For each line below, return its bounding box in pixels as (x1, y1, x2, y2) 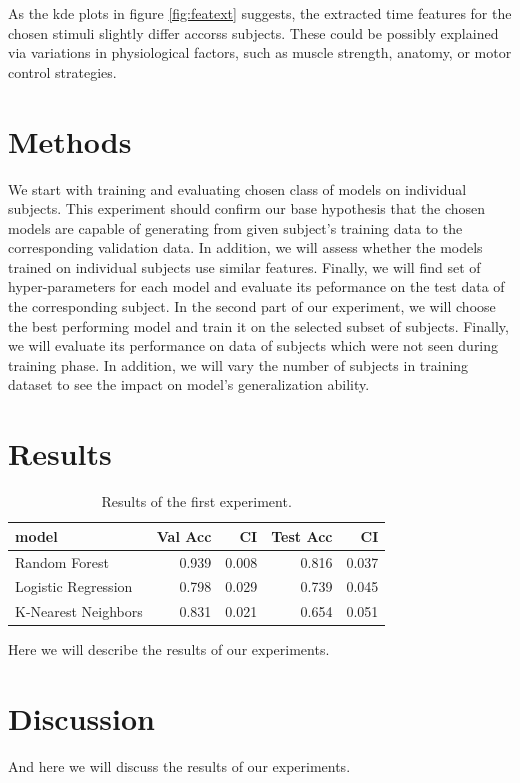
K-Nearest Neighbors (15, 601, 143, 622)
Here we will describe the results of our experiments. (8, 639, 330, 660)
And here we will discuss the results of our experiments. (8, 756, 351, 777)
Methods (8, 120, 132, 161)
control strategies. (8, 61, 117, 82)
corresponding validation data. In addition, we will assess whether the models (8, 237, 483, 258)
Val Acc (156, 525, 212, 546)
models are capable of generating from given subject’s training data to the (8, 217, 463, 238)
